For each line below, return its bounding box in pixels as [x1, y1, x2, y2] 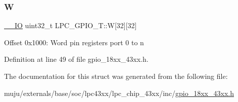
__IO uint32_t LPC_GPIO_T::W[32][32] [4, 20, 137, 31]
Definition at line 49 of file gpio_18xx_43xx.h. [4, 54, 149, 64]
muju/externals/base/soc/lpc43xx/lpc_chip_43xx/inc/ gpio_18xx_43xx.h [4, 87, 234, 98]
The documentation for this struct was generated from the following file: [4, 71, 228, 81]
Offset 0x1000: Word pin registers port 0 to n [4, 37, 144, 47]
